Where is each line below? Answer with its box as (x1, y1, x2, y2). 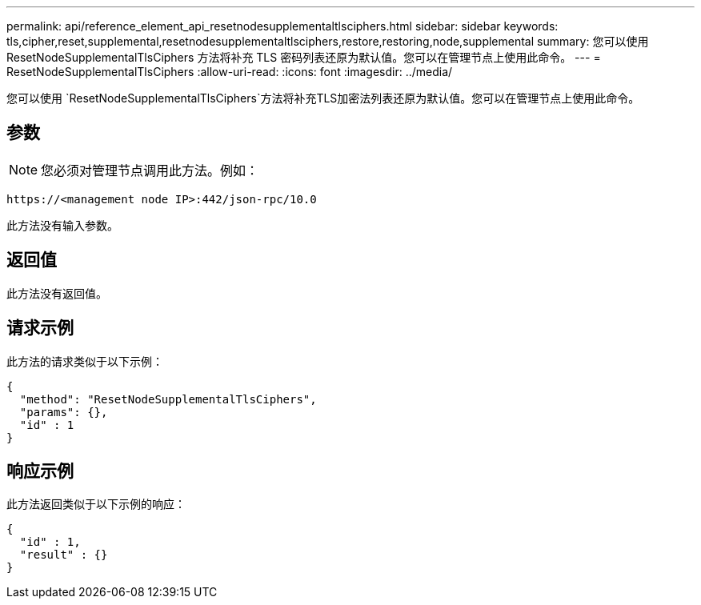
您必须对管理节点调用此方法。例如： (41, 162, 259, 178)
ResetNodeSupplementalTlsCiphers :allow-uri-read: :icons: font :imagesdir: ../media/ (6, 65, 453, 78)
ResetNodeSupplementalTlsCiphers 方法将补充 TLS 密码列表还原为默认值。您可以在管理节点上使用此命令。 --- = (6, 50, 601, 64)
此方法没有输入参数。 (6, 218, 118, 232)
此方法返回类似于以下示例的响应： (6, 497, 186, 511)
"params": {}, (19, 405, 108, 419)
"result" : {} (19, 548, 108, 562)
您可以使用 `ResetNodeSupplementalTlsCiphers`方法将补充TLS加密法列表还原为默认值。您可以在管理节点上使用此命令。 (6, 91, 640, 105)
